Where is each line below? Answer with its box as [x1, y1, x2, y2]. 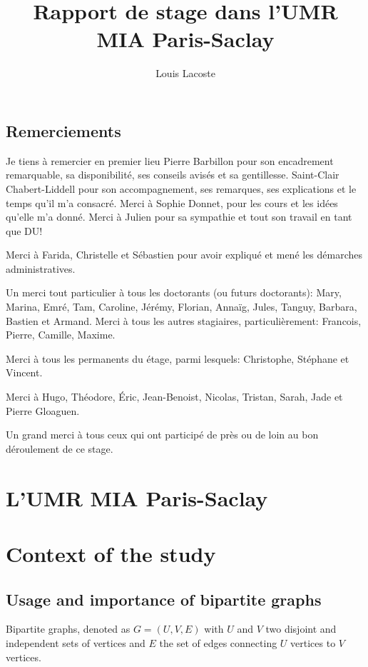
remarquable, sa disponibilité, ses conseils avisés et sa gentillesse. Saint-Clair [6, 167, 339, 182]
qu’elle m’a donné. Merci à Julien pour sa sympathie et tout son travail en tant [6, 209, 352, 224]
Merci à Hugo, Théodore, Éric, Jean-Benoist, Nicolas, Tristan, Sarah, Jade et [6, 389, 343, 404]
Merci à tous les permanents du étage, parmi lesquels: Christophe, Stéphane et [6, 351, 349, 366]
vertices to [290, 635, 336, 650]
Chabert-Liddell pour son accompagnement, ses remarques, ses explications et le [6, 181, 357, 196]
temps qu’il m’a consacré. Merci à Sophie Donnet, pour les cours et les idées [6, 195, 338, 210]
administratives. [6, 261, 76, 276]
